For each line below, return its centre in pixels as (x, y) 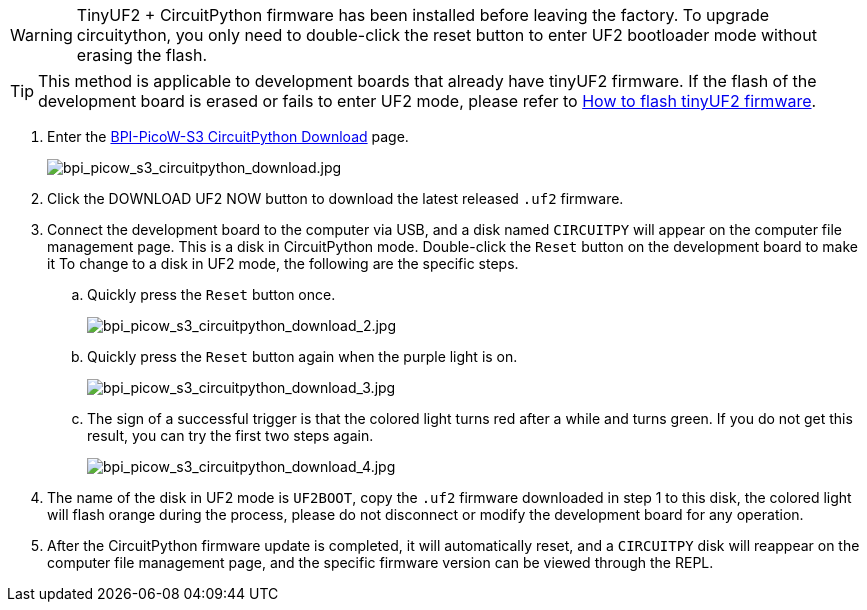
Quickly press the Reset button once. (211, 294)
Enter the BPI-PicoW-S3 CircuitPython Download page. (228, 136)
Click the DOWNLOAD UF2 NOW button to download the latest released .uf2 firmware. (335, 198)
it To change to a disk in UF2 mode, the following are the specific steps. (283, 263)
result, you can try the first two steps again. (230, 435)
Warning (41, 35)
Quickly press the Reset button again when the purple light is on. (302, 356)
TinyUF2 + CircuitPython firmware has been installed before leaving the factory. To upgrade (423, 15)
